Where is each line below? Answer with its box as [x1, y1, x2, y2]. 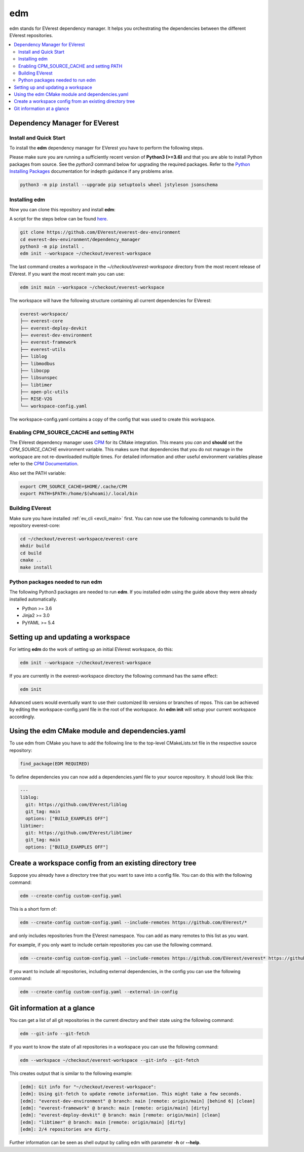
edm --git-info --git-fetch [20, 1030, 90, 1036]
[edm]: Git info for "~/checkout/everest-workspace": [20, 1084, 157, 1090]
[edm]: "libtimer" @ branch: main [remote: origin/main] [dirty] [20, 1119, 186, 1125]
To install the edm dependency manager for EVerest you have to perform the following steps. [9, 145, 204, 151]
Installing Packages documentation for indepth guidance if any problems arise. [9, 168, 174, 174]
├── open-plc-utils [20, 389, 68, 395]
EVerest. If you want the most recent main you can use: [9, 271, 125, 277]
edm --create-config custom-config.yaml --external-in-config [20, 989, 178, 995]
